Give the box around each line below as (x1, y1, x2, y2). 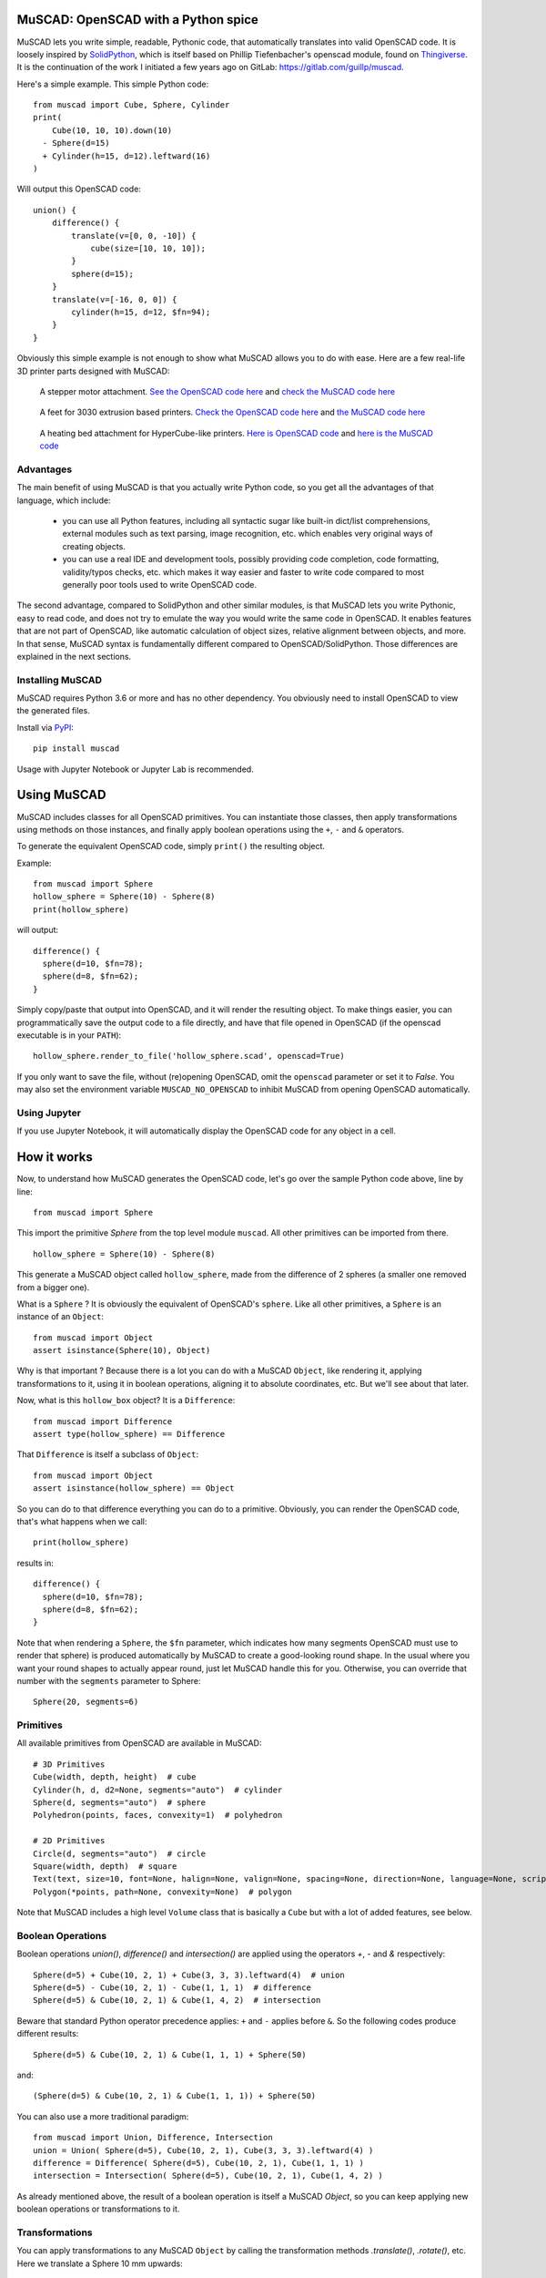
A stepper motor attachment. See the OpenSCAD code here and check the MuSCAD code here (39, 385, 396, 396)
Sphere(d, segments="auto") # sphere (33, 1798, 207, 1808)
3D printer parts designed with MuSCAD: (16, 365, 170, 376)
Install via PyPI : (16, 722, 75, 733)
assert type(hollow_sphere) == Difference (33, 1429, 226, 1440)
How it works (16, 1149, 93, 1165)
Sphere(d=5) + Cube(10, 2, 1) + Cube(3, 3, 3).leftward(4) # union (33, 1969, 345, 1980)
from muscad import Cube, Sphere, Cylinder (33, 100, 230, 110)
